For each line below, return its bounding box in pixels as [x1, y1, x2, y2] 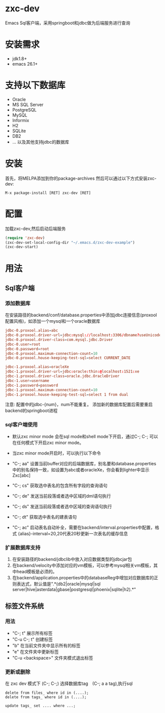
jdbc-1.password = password [5, 383, 58, 388]
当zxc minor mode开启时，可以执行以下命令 [12, 450, 101, 456]
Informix [12, 117, 29, 123]
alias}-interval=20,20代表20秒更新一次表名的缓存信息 [19, 530, 128, 536]
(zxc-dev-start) [5, 245, 38, 250]
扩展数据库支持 [5, 544, 41, 551]
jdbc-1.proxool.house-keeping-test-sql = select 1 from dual [5, 392, 129, 397]
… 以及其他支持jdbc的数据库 [12, 139, 70, 145]
